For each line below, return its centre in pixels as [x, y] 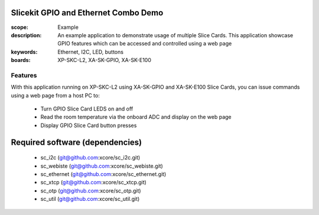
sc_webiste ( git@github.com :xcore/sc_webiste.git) [102, 166]
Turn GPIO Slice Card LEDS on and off [87, 109]
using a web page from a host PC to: [55, 95]
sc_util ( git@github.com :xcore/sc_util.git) [90, 199]
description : [26, 35]
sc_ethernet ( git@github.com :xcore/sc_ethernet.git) [103, 174]
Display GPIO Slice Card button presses [89, 125]
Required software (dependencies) [77, 142]
